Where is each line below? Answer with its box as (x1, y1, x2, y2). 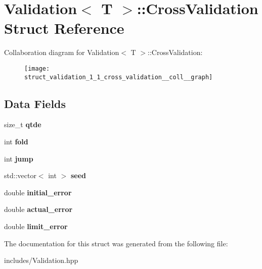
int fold (4, 136, 28, 147)
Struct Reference (4, 18, 124, 38)
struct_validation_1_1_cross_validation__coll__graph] (24, 73, 213, 81)
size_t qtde (4, 119, 41, 130)
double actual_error (4, 204, 73, 214)
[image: (24, 65, 50, 72)
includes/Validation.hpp (4, 255, 78, 265)
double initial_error (4, 187, 72, 197)
